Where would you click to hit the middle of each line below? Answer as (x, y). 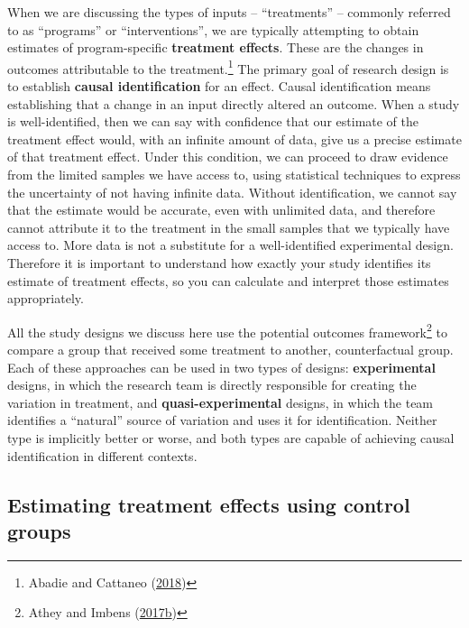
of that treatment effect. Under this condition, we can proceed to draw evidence (228, 157)
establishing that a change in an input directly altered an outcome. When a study (234, 103)
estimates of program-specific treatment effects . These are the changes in (216, 47)
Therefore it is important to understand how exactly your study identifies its (219, 262)
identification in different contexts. (102, 455)
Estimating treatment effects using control (209, 504)
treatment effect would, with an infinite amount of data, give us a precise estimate (234, 139)
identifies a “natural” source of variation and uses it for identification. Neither (222, 420)
